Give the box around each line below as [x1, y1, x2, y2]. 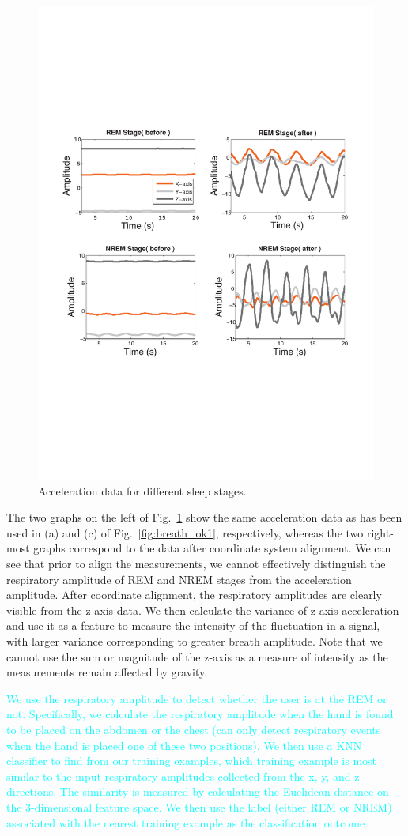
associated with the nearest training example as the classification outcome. [6, 814, 368, 830]
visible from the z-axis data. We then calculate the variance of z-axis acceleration [6, 601, 399, 618]
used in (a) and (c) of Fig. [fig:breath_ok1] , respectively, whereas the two [6, 524, 364, 540]
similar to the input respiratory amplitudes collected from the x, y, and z [6, 767, 360, 784]
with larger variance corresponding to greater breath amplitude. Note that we [6, 633, 383, 650]
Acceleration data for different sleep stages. [38, 482, 247, 499]
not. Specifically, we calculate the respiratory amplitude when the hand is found [6, 706, 394, 722]
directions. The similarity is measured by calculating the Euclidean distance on [6, 783, 389, 800]
